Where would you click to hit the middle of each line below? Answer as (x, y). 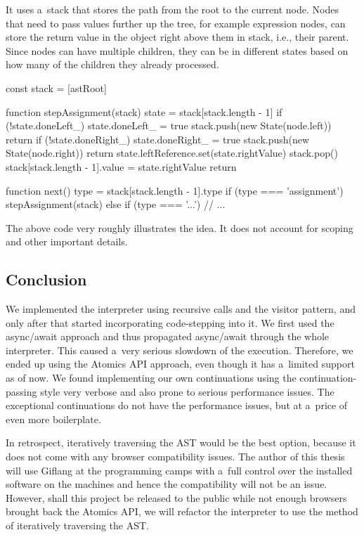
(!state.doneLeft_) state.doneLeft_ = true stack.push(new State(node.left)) (169, 125)
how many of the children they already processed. (112, 64)
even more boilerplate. (53, 419)
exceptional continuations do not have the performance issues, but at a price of (177, 405)
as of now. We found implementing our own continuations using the (151, 378)
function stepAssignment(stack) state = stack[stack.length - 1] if (144, 111)
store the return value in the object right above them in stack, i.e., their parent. (177, 37)
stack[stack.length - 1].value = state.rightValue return (121, 166)
